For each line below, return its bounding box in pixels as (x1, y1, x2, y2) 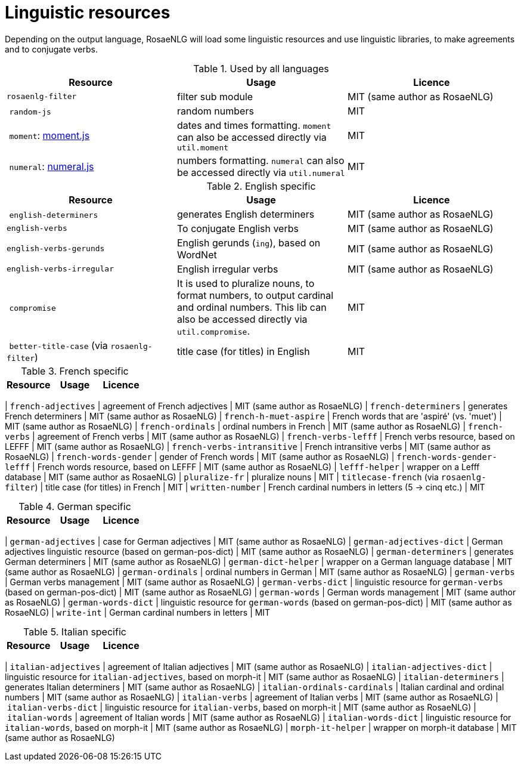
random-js (9, 107, 51, 116)
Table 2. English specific (206, 180, 316, 192)
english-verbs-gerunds (7, 244, 105, 254)
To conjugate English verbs (176, 222, 299, 234)
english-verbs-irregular (7, 264, 114, 274)
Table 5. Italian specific (23, 625, 126, 638)
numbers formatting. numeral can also (176, 154, 345, 166)
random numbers (176, 104, 254, 117)
